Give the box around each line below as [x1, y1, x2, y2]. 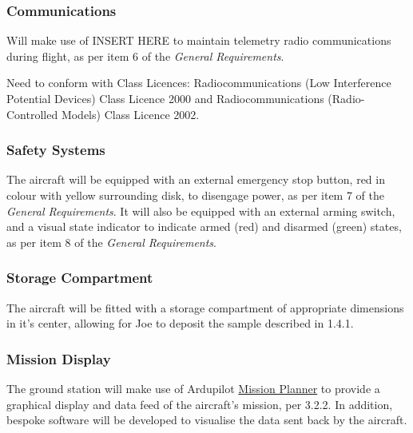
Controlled [6, 105, 58, 122]
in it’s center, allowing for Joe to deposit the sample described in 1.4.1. [6, 315, 354, 332]
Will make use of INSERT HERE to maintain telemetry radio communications [6, 32, 391, 49]
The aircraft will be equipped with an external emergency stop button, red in [6, 171, 385, 188]
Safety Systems [6, 140, 105, 160]
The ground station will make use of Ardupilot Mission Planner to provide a [6, 380, 380, 396]
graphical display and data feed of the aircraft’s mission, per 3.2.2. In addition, [6, 395, 393, 412]
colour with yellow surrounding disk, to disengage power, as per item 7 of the [6, 187, 385, 203]
